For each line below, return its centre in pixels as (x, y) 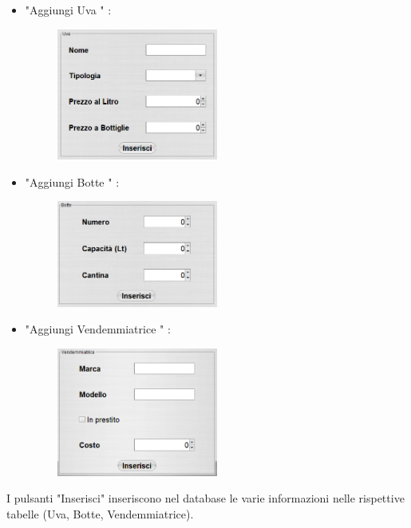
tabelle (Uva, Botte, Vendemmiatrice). (100, 513)
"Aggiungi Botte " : (72, 181)
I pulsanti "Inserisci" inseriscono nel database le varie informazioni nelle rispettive (205, 498)
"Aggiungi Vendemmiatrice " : (98, 329)
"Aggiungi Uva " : (68, 10)
